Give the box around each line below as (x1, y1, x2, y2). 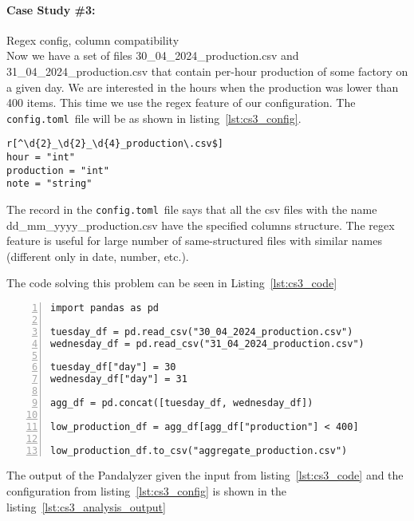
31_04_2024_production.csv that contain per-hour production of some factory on (6, 62, 408, 79)
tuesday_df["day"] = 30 (50, 361, 176, 373)
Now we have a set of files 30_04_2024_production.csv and (6, 47, 299, 64)
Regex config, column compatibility (6, 31, 179, 48)
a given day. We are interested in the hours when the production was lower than (6, 78, 399, 95)
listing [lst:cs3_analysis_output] (6, 498, 166, 515)
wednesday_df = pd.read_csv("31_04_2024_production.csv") (50, 337, 365, 349)
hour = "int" (6, 152, 75, 164)
